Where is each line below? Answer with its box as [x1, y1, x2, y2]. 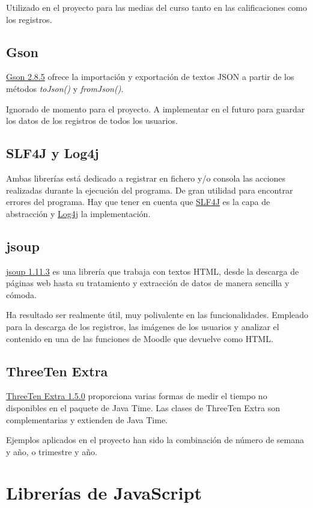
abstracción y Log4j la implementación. [6, 207, 151, 219]
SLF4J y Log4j [6, 144, 99, 162]
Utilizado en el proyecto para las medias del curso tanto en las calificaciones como [6, 1, 307, 13]
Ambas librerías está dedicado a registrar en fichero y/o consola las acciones [6, 171, 286, 184]
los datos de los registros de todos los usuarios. [6, 114, 178, 127]
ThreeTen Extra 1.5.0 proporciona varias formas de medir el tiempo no [6, 390, 267, 402]
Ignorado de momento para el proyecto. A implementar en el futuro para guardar [6, 102, 305, 115]
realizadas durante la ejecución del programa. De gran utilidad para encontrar [6, 183, 293, 196]
